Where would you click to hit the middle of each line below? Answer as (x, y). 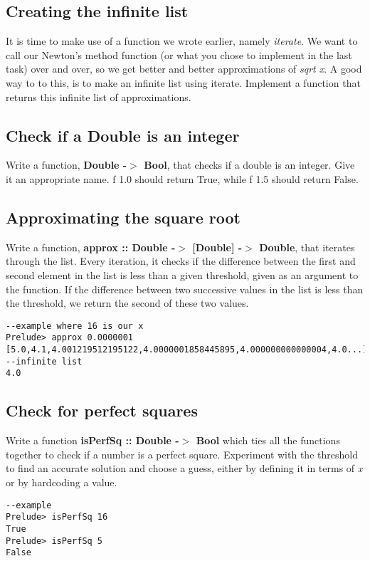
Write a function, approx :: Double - (91, 247)
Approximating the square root (123, 217)
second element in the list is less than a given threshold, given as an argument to (182, 274)
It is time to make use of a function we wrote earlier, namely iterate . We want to (182, 41)
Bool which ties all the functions (268, 440)
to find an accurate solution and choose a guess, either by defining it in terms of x (184, 468)
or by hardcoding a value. (62, 482)
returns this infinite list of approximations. (99, 96)
